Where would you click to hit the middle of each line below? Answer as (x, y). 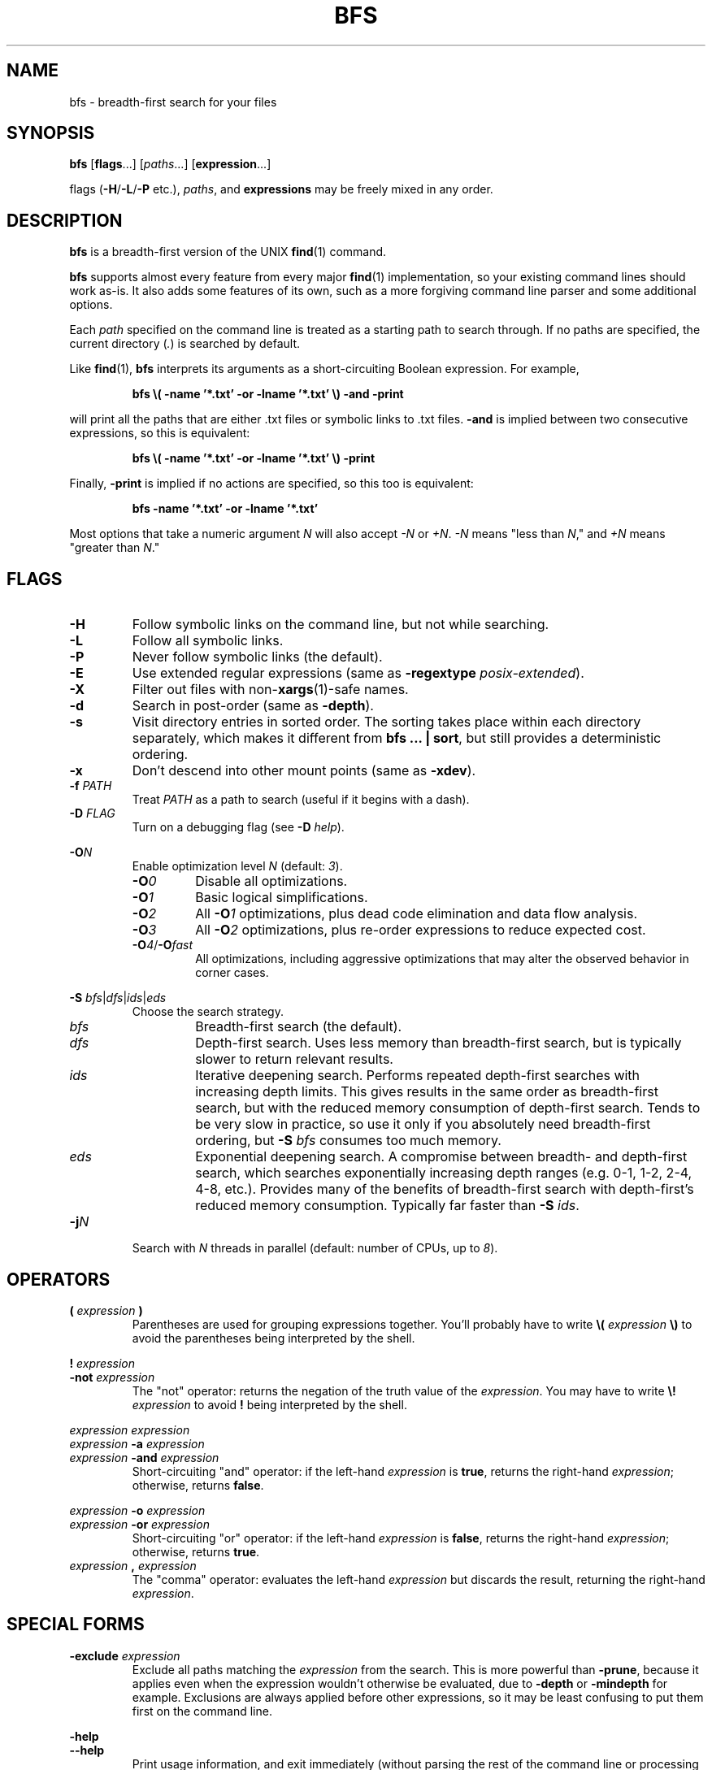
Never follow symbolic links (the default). (257, 657)
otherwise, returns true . (196, 1551)
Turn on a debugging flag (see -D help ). (238, 827)
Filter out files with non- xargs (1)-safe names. (270, 690)
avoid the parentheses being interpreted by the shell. (274, 1338)
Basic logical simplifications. (282, 898)
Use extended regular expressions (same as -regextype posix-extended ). (358, 673)
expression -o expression (137, 1510)
